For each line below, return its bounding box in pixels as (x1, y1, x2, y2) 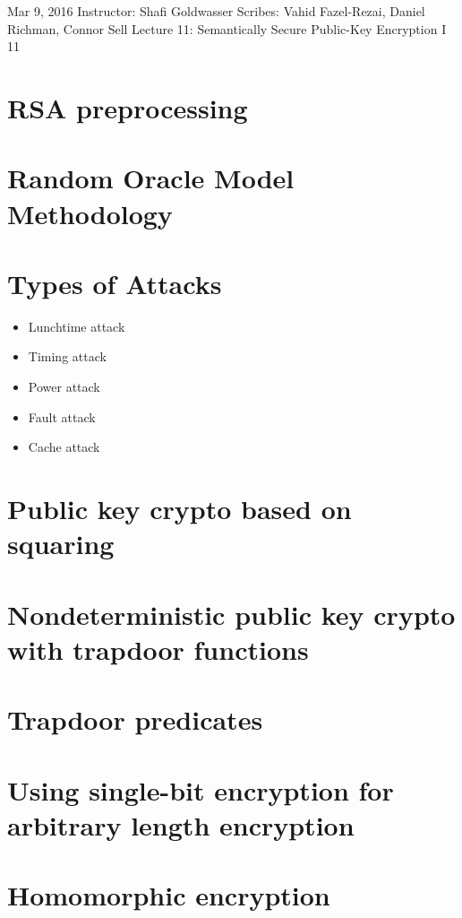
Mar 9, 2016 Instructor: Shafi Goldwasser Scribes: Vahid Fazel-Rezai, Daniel (7, 2, 425, 20)
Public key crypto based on (7, 490, 352, 526)
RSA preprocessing (7, 89, 248, 126)
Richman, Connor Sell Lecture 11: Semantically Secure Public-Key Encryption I (7, 19, 447, 38)
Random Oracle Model (7, 160, 295, 196)
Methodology (7, 195, 173, 231)
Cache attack (28, 437, 100, 456)
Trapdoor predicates (7, 701, 263, 738)
